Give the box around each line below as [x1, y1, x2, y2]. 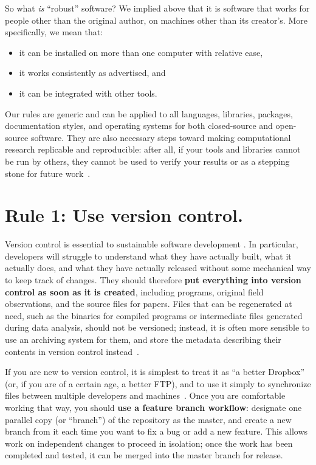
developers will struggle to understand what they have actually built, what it [5, 249, 292, 262]
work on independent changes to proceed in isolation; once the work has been [5, 436, 293, 449]
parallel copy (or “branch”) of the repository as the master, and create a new [5, 413, 292, 425]
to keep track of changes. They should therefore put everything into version [5, 274, 301, 286]
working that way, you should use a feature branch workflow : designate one [5, 401, 302, 413]
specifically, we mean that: [5, 26, 103, 38]
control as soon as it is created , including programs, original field [5, 285, 264, 298]
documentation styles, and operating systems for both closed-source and [5, 119, 273, 132]
